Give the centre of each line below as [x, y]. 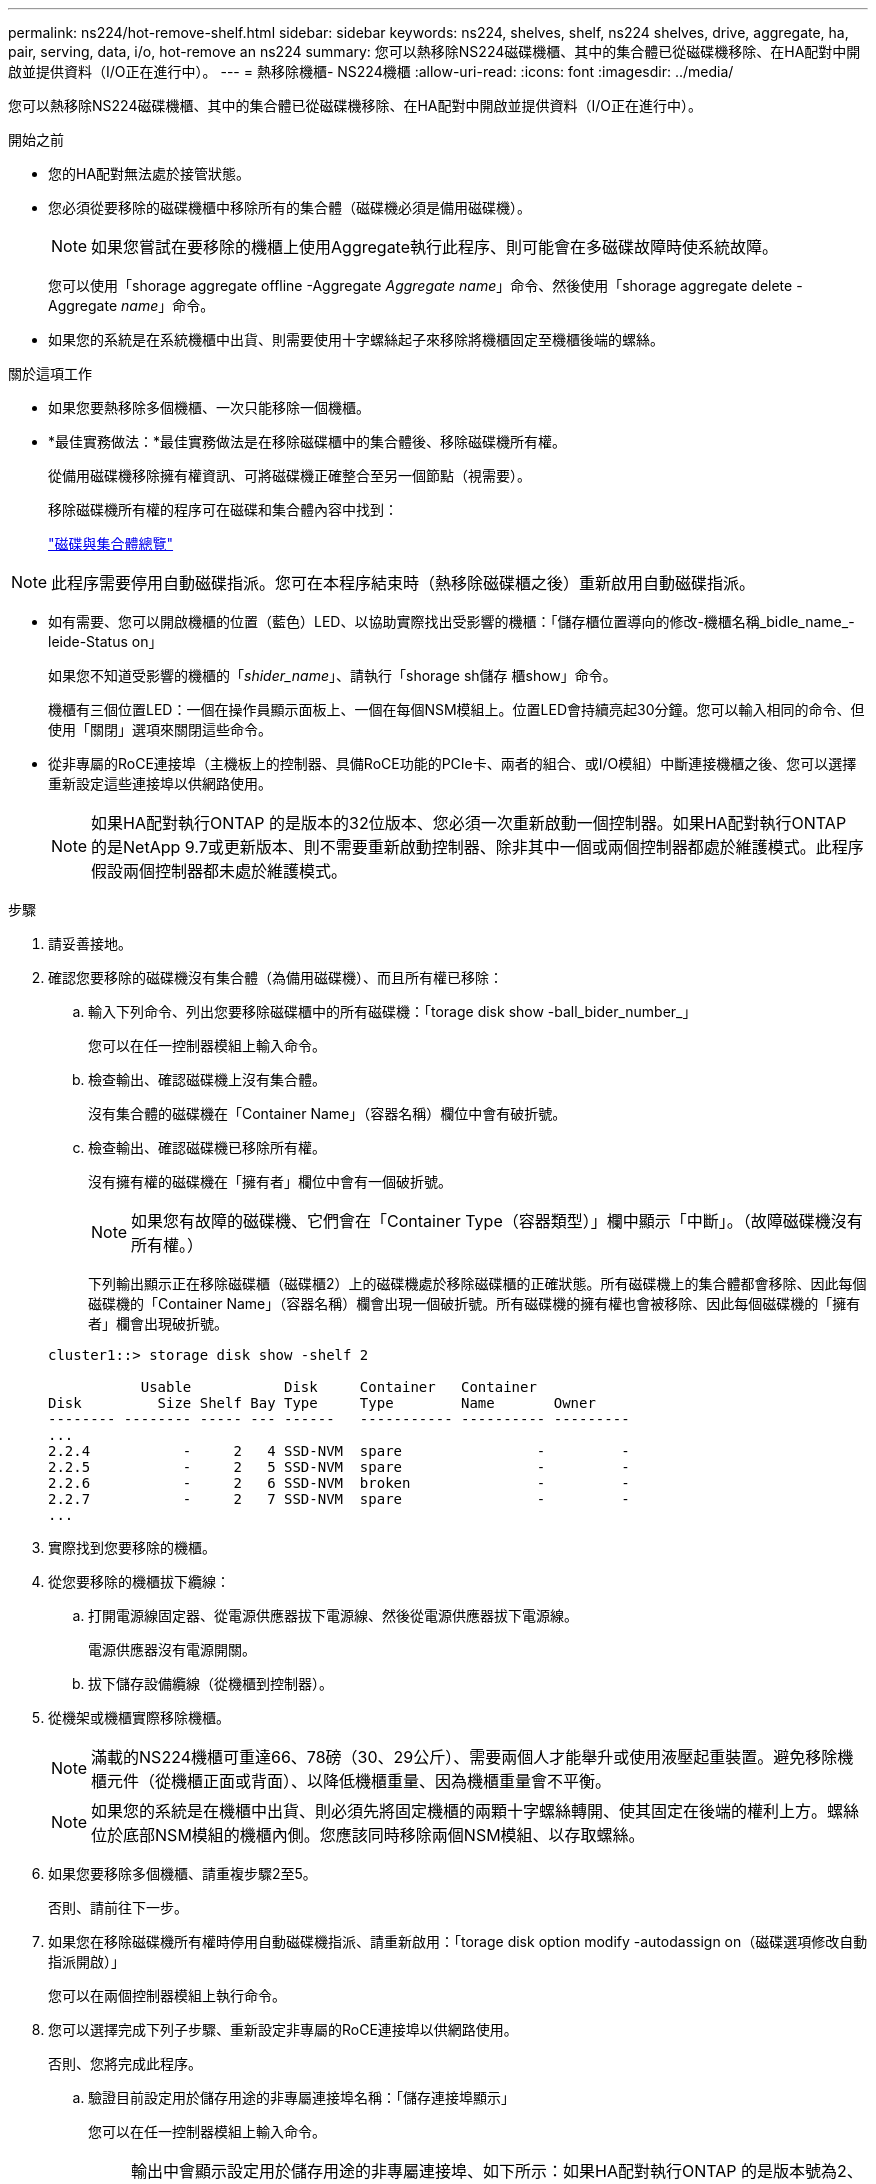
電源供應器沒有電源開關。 [172, 1649]
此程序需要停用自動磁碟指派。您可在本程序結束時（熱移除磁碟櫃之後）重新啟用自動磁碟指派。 [403, 583]
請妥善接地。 [90, 943]
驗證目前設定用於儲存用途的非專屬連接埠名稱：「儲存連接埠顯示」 [301, 2097]
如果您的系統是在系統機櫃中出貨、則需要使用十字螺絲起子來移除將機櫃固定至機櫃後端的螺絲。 [356, 339]
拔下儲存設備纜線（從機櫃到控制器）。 [210, 1683]
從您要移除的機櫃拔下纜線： [139, 1581]
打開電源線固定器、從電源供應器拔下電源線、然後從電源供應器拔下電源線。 [333, 1615]
